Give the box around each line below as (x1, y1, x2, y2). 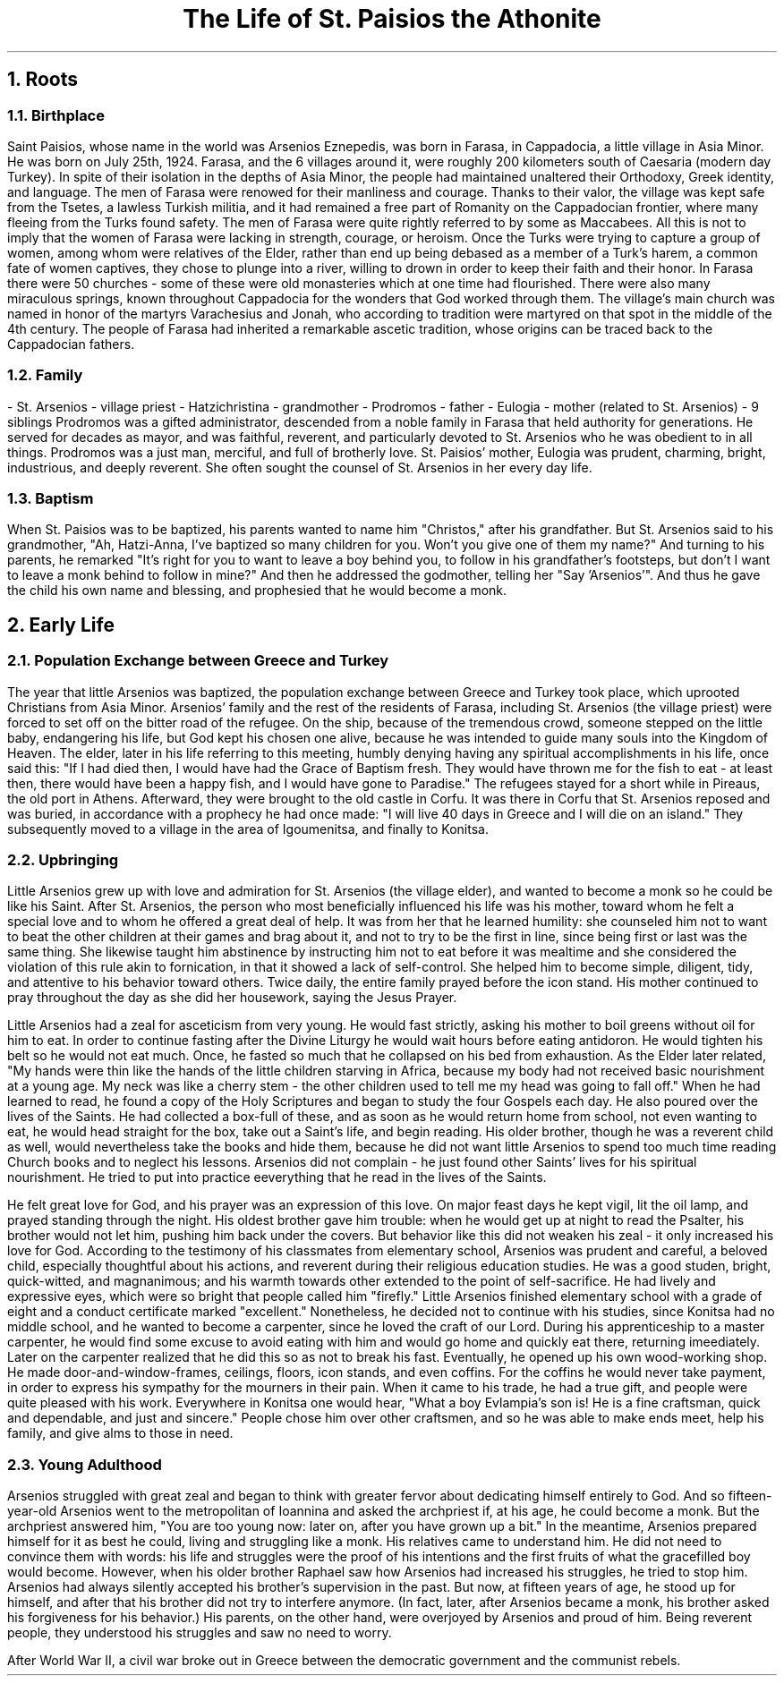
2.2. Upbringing (7, 851, 119, 870)
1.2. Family (7, 366, 83, 385)
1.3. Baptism (7, 489, 94, 508)
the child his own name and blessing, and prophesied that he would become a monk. (7, 582, 507, 599)
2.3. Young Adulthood (7, 1455, 162, 1474)
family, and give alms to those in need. (7, 1425, 234, 1441)
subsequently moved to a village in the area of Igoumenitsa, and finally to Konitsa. (7, 820, 489, 837)
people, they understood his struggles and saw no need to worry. (7, 1625, 392, 1641)
